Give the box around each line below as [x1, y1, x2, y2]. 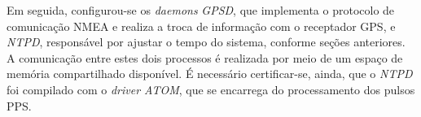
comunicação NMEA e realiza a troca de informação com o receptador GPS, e [7, 17, 396, 34]
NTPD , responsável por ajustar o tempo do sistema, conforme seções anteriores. [7, 33, 406, 50]
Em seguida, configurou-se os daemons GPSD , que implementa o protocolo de [7, 2, 395, 18]
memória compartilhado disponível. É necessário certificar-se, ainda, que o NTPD [7, 65, 413, 82]
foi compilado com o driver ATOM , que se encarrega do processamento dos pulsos [7, 80, 415, 97]
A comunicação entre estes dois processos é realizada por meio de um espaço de [7, 49, 403, 66]
